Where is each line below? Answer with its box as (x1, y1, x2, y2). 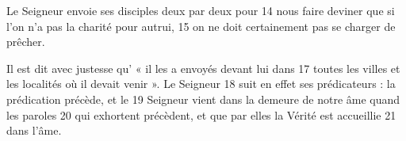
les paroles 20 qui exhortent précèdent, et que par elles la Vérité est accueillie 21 (6, 106, 396, 123)
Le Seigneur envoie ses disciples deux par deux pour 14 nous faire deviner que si (6, 2, 395, 18)
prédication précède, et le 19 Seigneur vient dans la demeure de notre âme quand (6, 90, 400, 107)
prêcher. (6, 33, 45, 50)
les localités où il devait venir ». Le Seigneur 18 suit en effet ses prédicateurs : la (6, 75, 396, 92)
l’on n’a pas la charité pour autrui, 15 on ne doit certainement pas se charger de (6, 17, 396, 34)
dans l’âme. (6, 122, 62, 139)
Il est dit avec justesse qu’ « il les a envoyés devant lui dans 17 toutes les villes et (6, 59, 400, 76)
